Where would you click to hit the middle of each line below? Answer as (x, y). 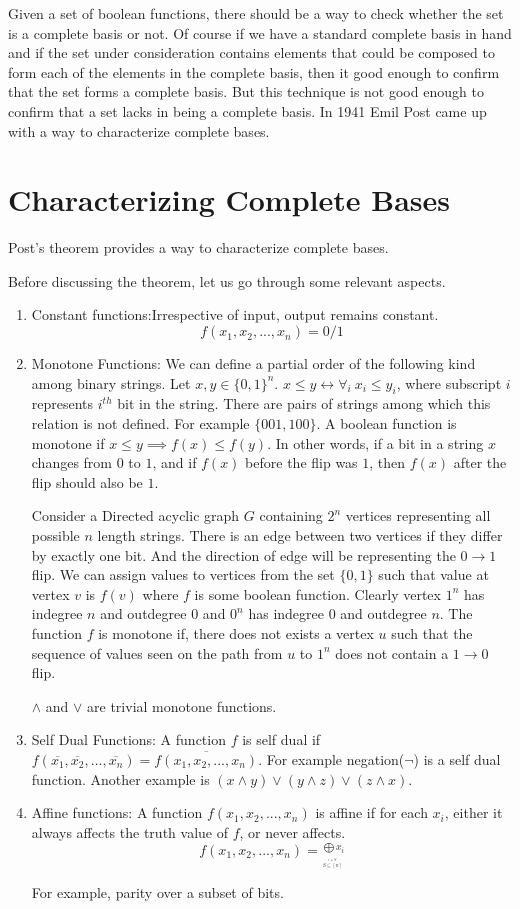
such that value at (433, 574)
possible (55, 535)
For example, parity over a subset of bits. (157, 891)
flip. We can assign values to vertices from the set (183, 574)
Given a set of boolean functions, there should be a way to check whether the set (256, 13)
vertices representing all (418, 515)
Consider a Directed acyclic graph (135, 515)
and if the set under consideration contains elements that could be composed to (251, 52)
